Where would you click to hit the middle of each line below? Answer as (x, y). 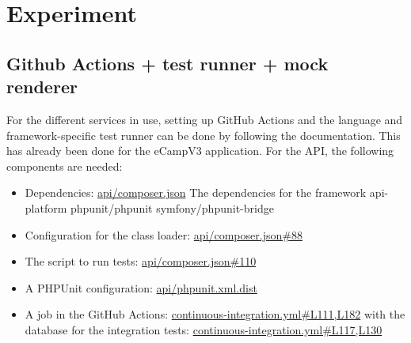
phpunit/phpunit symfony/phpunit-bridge (172, 207)
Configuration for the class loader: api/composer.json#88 (164, 234)
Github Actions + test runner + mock (167, 63)
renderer (42, 87)
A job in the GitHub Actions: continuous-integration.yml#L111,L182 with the (215, 314)
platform (46, 207)
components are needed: (65, 166)
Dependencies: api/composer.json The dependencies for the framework (196, 192)
